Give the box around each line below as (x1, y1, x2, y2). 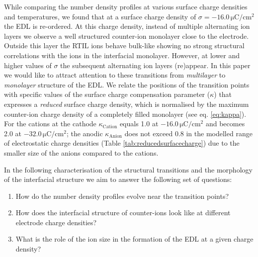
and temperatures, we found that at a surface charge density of (4, 11, 196, 21)
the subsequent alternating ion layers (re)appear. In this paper (60, 60, 251, 70)
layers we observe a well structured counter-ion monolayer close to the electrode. (4, 30, 249, 41)
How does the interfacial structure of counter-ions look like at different (15, 207, 231, 218)
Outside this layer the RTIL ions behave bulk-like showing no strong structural (4, 40, 245, 51)
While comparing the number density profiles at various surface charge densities (4, 1, 248, 11)
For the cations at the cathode (4, 118, 96, 129)
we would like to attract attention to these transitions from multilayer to (4, 70, 226, 80)
